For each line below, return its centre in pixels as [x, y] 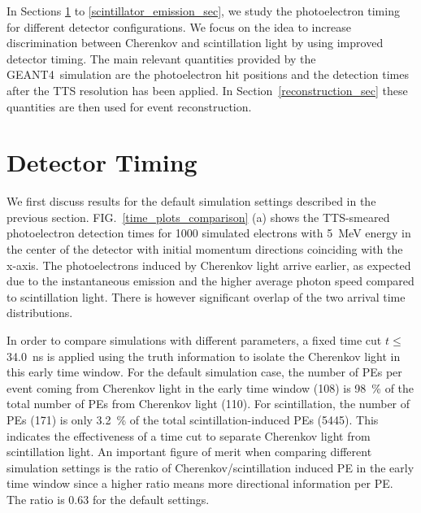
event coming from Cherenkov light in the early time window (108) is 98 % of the [210, 387]
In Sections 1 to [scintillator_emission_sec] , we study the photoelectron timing [203, 11]
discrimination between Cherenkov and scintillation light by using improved [195, 43]
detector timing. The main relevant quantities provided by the [161, 58]
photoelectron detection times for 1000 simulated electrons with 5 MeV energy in [209, 233]
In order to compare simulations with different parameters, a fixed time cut [194, 340]
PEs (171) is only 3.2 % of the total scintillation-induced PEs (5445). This [193, 420]
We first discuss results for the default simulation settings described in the [191, 201]
